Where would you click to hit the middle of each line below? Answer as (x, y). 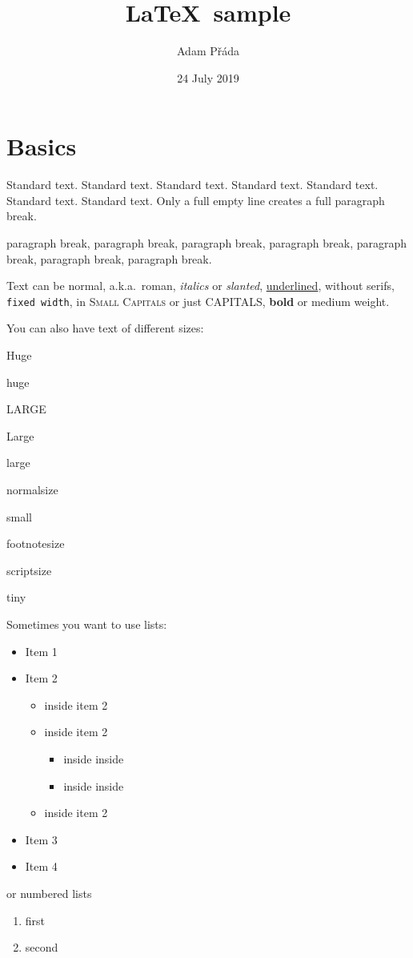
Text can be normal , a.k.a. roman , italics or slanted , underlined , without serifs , (200, 286)
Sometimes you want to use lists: (87, 624)
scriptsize (29, 570)
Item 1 (41, 651)
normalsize (32, 490)
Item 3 (41, 839)
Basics (42, 146)
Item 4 (41, 866)
